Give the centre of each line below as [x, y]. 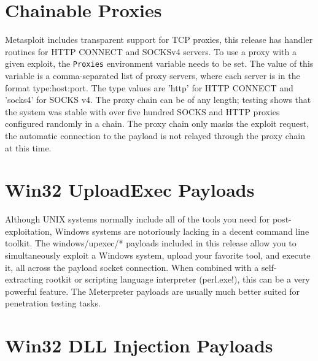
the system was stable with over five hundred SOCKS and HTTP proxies [142, 111]
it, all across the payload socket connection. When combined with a [132, 267]
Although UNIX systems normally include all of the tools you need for [138, 219]
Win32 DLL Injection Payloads [139, 345]
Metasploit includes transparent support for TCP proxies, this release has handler [159, 40]
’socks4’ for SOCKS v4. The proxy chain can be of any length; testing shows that [158, 100]
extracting [24, 279]
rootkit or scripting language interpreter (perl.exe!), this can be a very [178, 279]
